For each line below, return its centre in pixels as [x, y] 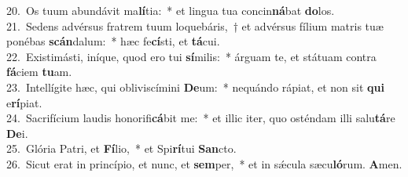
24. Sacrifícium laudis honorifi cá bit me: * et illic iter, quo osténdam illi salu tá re [201, 118]
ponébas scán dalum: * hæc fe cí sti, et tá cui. [113, 41]
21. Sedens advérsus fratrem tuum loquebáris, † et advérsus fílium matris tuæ [195, 25]
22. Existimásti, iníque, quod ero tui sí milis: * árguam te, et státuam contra [191, 56]
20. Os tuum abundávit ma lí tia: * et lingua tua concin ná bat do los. [171, 10]
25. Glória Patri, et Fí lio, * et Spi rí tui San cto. [121, 148]
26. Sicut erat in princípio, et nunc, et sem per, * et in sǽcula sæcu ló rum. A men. [204, 163]
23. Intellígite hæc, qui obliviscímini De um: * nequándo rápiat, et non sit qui [195, 87]
